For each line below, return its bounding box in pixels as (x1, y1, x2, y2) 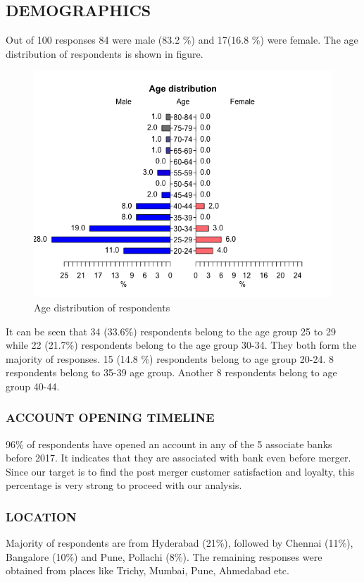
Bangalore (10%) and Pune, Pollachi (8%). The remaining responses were (6, 549, 322, 564)
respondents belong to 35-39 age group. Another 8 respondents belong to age (6, 365, 337, 380)
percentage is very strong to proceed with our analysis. (6, 478, 242, 493)
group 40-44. (6, 378, 60, 393)
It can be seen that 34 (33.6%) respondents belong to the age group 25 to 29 (6, 323, 336, 338)
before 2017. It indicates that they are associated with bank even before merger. (6, 450, 351, 465)
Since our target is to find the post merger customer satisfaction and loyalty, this (6, 464, 355, 478)
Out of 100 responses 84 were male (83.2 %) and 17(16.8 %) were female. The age (6, 32, 358, 47)
